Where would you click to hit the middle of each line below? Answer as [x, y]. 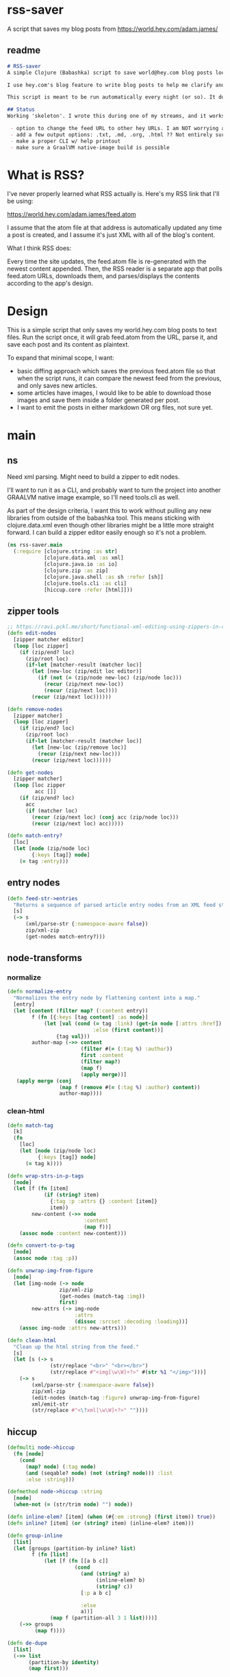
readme [24, 50]
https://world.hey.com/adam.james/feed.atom [72, 214]
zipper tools [33, 611]
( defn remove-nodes [35, 709]
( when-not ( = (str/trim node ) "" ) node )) [73, 1505]
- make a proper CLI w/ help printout [65, 141]
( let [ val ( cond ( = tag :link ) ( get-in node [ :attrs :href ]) [133, 1023]
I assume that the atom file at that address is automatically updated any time [115, 227]
